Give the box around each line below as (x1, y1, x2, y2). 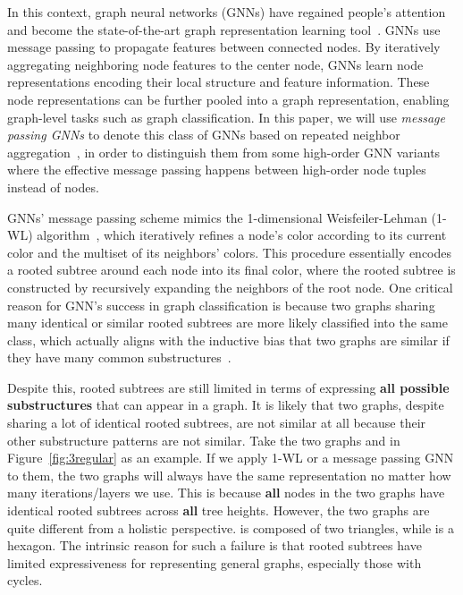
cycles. (7, 571, 43, 590)
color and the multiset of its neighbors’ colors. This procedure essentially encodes (7, 242, 452, 261)
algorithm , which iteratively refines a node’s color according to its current (37, 225, 447, 244)
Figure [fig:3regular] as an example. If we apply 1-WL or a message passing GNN (7, 448, 454, 467)
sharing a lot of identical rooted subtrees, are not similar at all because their (7, 413, 426, 432)
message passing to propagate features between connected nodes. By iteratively (7, 38, 441, 56)
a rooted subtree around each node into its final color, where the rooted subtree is (7, 260, 456, 279)
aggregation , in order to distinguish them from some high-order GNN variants (7, 142, 441, 161)
